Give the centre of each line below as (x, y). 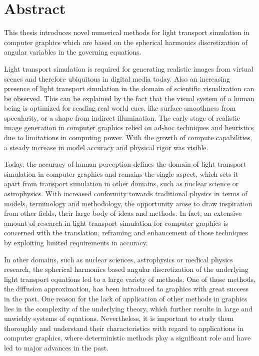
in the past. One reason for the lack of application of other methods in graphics (126, 298)
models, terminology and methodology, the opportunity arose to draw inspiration (128, 203)
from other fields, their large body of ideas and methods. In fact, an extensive (123, 213)
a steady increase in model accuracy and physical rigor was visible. (106, 147)
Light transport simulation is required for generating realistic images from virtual (129, 68)
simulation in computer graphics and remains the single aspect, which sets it (121, 173)
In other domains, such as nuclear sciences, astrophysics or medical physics (118, 259)
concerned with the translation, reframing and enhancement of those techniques (126, 233)
